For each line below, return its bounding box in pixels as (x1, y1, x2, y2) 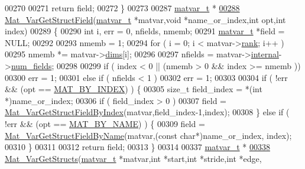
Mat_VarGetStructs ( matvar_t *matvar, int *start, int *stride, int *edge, (5, 152, 262, 164)
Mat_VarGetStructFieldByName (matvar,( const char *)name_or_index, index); (5, 129, 292, 141)
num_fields (11, 59, 52, 71)
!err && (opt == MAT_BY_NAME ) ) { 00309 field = (5, 117, 205, 129)
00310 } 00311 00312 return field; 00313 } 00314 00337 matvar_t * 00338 (5, 141, 270, 153)
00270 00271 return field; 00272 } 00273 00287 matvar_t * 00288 (5, 2, 240, 14)
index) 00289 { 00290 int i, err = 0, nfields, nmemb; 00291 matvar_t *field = (5, 25, 285, 37)
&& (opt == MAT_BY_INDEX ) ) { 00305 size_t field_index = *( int (5, 83, 262, 95)
